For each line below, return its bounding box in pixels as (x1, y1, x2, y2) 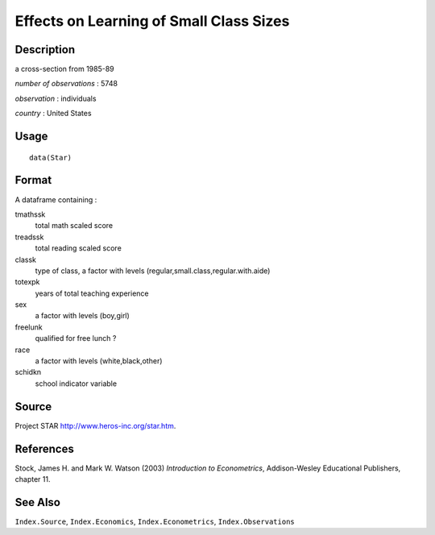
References (14, 442, 74, 455)
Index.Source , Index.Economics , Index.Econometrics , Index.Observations (14, 516, 295, 526)
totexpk (14, 277, 40, 287)
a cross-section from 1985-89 (14, 64, 114, 74)
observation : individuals (14, 93, 97, 103)
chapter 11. (14, 475, 51, 483)
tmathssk (14, 209, 46, 219)
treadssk (14, 232, 44, 242)
